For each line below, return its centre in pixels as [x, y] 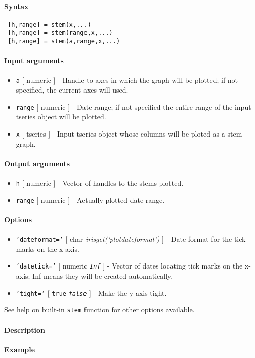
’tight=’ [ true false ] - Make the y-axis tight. [91, 293]
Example [20, 349]
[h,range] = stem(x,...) [49, 25]
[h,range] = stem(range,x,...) [60, 33]
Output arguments [37, 163]
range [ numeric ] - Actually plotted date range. [90, 199]
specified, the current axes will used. [72, 90]
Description [25, 329]
